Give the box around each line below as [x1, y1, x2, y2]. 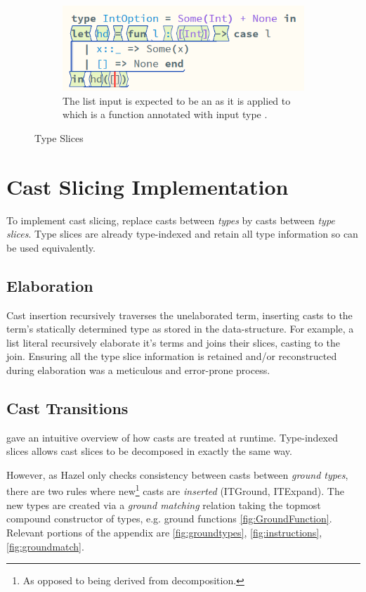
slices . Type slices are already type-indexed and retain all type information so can [6, 226, 358, 241]
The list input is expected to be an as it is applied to [63, 93, 291, 108]
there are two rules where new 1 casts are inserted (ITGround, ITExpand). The [6, 482, 344, 498]
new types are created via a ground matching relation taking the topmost [6, 497, 321, 512]
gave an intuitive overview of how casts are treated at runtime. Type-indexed [6, 430, 338, 444]
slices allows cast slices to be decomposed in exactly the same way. [6, 444, 292, 458]
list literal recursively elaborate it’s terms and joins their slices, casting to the [6, 335, 340, 349]
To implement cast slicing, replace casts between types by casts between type [6, 212, 335, 227]
